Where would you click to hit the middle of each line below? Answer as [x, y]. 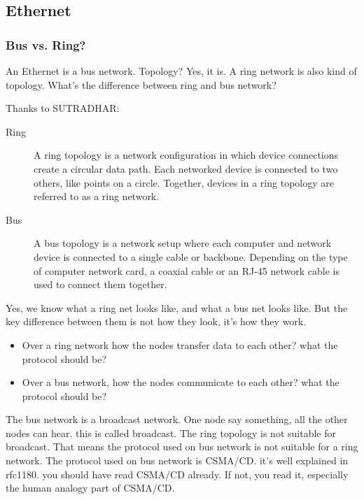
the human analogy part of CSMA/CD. [90, 488]
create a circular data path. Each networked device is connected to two [186, 168]
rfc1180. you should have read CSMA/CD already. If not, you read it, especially [177, 474]
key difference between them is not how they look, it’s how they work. [156, 321]
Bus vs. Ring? [46, 44]
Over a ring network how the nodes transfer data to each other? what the [180, 344]
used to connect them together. [100, 284]
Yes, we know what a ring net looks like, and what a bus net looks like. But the [177, 307]
